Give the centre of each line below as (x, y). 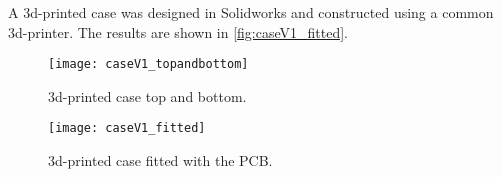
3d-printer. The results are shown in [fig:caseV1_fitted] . (178, 31)
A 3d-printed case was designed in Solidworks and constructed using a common (251, 12)
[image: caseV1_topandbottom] (148, 64)
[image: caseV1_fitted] (127, 128)
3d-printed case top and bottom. (147, 95)
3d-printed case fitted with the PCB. (160, 160)
